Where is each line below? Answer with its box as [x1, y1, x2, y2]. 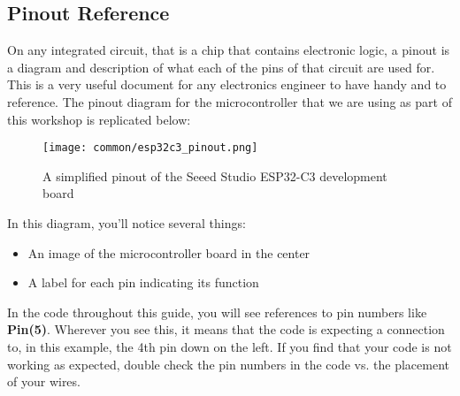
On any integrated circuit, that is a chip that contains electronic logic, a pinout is [7, 41, 450, 59]
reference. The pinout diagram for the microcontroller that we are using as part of [7, 92, 452, 110]
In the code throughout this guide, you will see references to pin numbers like [7, 302, 427, 321]
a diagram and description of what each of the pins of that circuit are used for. [7, 57, 435, 76]
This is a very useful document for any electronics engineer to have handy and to [7, 75, 447, 94]
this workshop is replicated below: [7, 110, 191, 128]
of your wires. [7, 372, 80, 391]
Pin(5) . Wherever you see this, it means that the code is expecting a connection [7, 320, 445, 339]
